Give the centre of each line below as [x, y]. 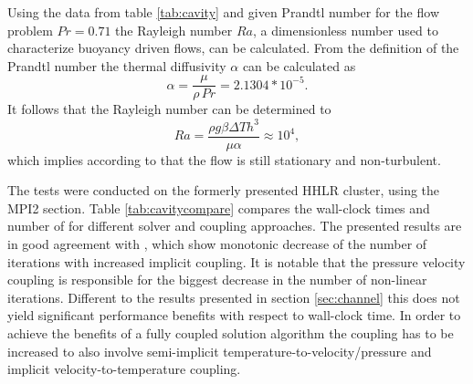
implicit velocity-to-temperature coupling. [124, 369]
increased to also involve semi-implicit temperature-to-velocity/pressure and [220, 351]
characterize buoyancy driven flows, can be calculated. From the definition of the [233, 48]
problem [30, 30]
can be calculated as [299, 65]
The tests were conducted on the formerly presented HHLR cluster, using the [224, 190]
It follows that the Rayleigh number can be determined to [169, 109]
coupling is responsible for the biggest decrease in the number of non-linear [217, 280]
